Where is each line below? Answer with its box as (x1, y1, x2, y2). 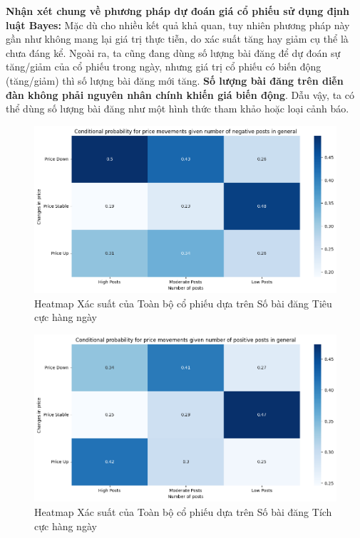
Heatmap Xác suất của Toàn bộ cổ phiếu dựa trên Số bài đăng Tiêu (34, 295, 332, 310)
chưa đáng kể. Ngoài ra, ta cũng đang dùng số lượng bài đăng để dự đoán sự (6, 45, 341, 60)
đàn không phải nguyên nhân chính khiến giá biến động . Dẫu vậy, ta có (6, 87, 354, 102)
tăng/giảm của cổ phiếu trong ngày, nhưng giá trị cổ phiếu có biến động (6, 59, 322, 74)
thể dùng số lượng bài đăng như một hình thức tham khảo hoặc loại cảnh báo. (6, 101, 349, 116)
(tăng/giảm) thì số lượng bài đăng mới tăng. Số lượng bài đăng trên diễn (6, 73, 344, 88)
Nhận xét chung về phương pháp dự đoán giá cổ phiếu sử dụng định (6, 4, 350, 18)
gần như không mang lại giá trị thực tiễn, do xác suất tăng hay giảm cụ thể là (6, 31, 349, 46)
